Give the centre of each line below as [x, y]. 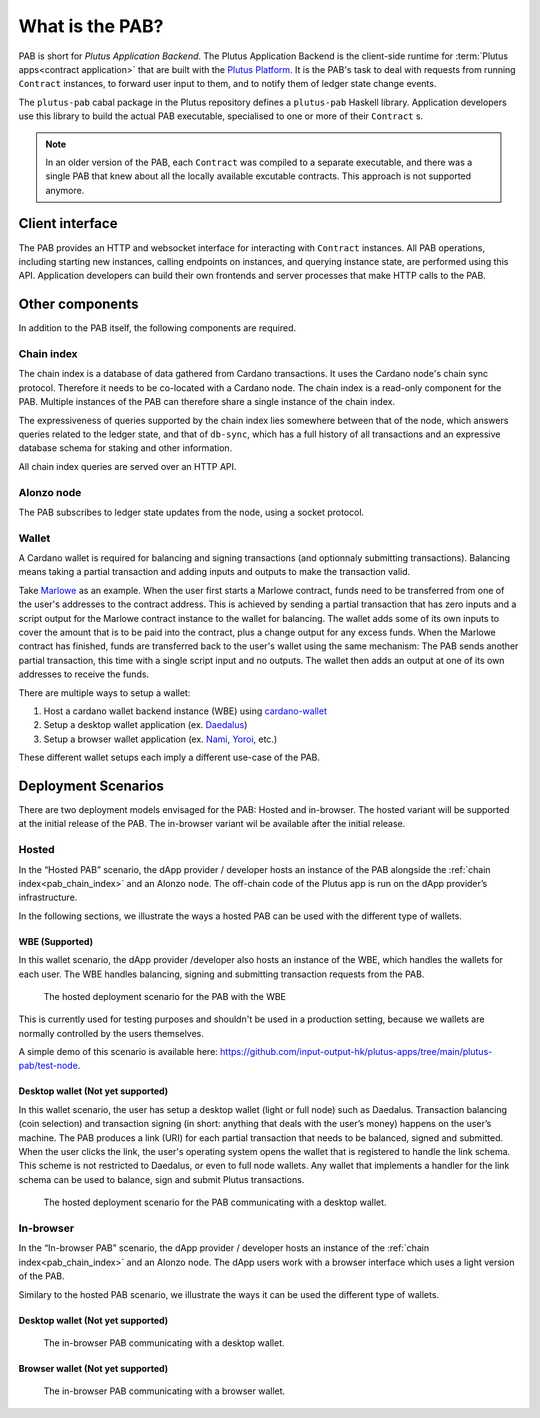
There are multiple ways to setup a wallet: [104, 692]
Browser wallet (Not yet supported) [93, 1368]
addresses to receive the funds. [84, 674]
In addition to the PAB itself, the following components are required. [157, 328]
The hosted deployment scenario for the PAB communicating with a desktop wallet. [215, 1202]
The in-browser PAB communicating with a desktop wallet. [164, 1342]
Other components [78, 304]
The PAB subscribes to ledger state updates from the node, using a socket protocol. [191, 512]
